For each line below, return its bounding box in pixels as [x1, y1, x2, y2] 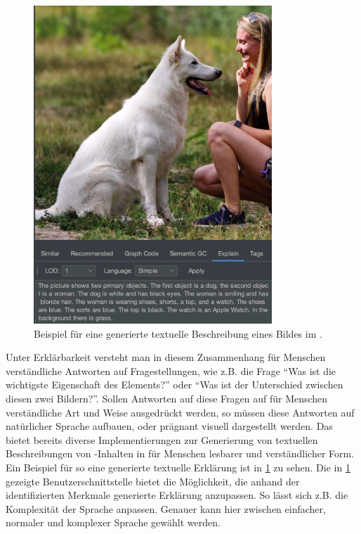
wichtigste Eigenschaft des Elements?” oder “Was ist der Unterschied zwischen [6, 377, 343, 392]
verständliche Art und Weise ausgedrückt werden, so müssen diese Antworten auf [6, 405, 355, 419]
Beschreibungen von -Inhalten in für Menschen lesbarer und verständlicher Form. [6, 446, 355, 461]
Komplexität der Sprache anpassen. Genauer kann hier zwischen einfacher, [6, 501, 326, 516]
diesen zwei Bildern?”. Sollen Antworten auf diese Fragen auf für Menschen [6, 390, 328, 405]
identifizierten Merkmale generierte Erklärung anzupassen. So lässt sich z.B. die [6, 488, 348, 502]
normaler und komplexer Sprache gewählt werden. [6, 515, 221, 530]
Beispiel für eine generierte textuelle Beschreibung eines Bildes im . [34, 326, 322, 341]
